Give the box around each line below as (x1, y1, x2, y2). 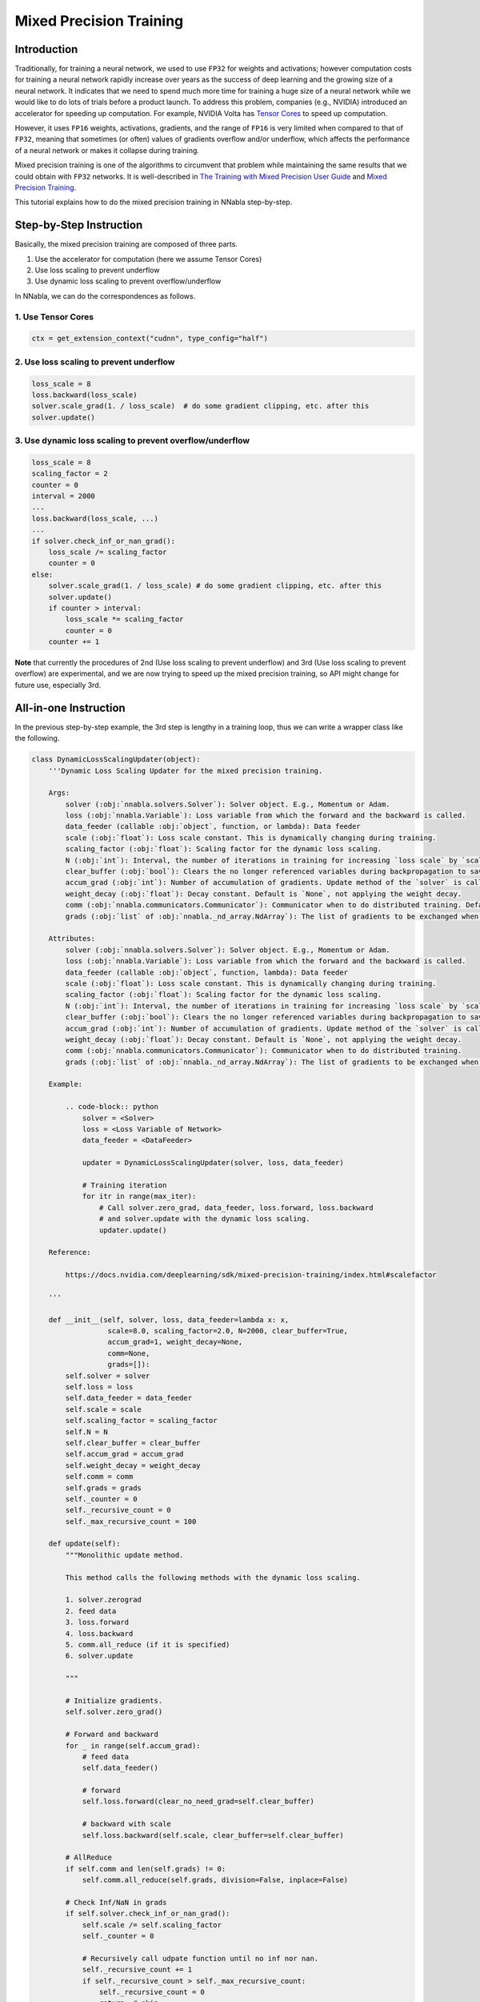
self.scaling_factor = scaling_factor (65, 1416, 218, 1425)
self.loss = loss (65, 1382, 134, 1391)
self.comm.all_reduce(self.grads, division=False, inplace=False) (82, 1875, 348, 1885)
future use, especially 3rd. (14, 680, 102, 689)
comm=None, (107, 1349, 150, 1357)
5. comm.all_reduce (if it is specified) (65, 1640, 230, 1649)
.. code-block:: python (65, 1102, 159, 1112)
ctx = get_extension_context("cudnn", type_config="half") (31, 334, 268, 344)
